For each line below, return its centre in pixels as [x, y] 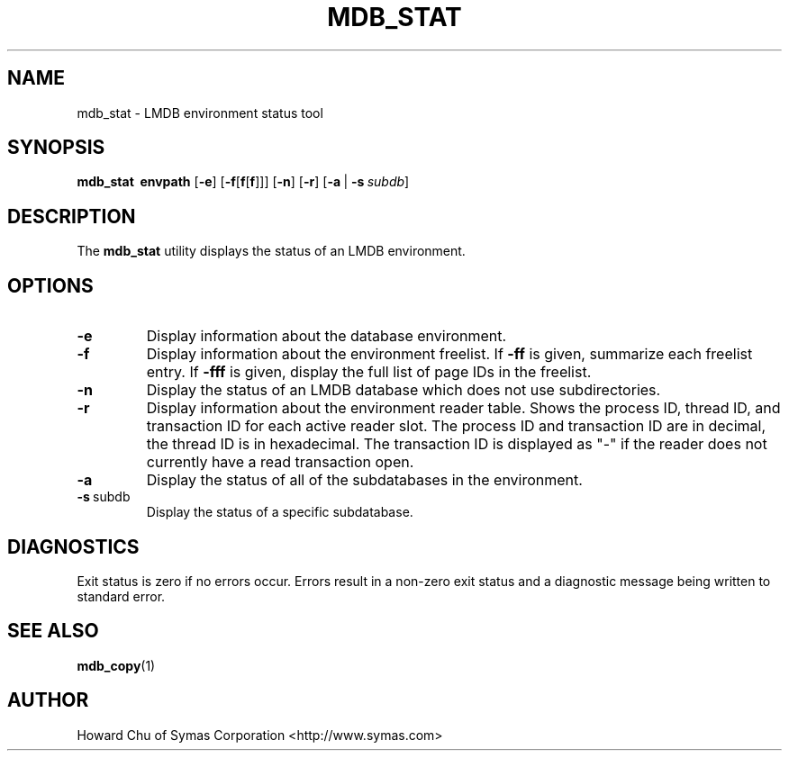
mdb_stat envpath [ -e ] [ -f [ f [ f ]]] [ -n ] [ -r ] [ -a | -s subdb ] [243, 182]
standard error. [121, 596]
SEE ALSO [53, 631]
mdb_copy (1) [116, 665]
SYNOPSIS [56, 148]
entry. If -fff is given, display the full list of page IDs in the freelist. [369, 372]
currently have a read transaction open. [280, 462]
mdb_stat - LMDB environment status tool [200, 113]
